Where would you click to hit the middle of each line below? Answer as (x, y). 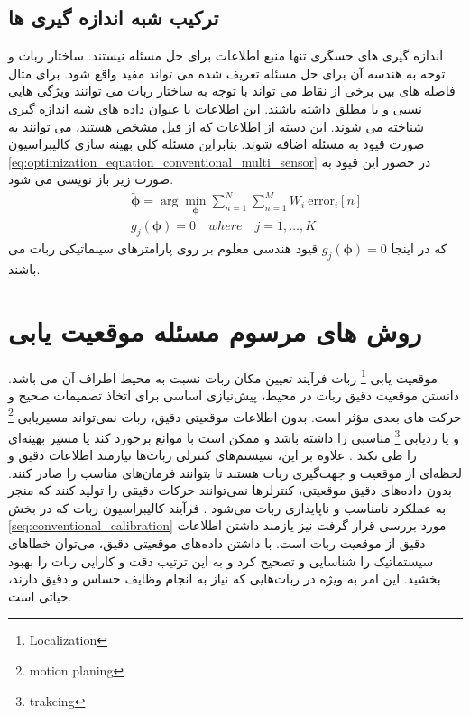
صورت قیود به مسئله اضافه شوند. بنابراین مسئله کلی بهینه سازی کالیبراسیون (217, 144)
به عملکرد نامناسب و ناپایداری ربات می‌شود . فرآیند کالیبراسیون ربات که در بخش (227, 507)
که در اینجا (419, 248)
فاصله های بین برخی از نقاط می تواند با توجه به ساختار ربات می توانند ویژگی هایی (232, 91)
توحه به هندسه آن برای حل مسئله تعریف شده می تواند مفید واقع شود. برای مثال (227, 73)
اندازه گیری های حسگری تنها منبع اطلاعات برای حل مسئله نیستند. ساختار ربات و (226, 55)
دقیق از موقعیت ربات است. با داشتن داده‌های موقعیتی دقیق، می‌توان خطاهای (217, 543)
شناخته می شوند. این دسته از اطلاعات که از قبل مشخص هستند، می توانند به (216, 126)
